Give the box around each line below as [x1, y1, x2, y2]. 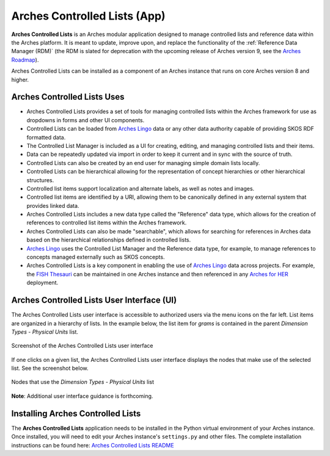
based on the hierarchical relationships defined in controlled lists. [26, 236, 191, 244]
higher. [11, 76, 29, 83]
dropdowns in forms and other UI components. [26, 116, 145, 123]
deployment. [26, 279, 58, 287]
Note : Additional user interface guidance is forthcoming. [11, 392, 153, 400]
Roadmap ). [11, 56, 39, 64]
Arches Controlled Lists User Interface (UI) [11, 295, 177, 306]
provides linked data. [26, 202, 79, 209]
